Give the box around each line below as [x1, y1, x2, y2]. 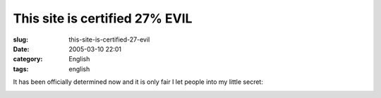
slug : [13, 35, 28, 44]
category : [13, 55, 43, 63]
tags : [13, 64, 29, 73]
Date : [13, 44, 30, 53]
